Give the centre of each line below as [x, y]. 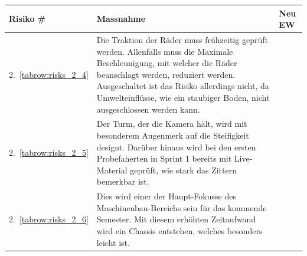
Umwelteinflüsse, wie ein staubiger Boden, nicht [183, 97]
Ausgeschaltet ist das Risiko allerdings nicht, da [183, 86]
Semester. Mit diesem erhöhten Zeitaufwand [176, 219]
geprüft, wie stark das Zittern [183, 170]
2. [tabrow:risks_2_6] [49, 219]
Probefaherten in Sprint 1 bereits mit [164, 158]
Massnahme [121, 19]
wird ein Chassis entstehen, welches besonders [179, 230]
